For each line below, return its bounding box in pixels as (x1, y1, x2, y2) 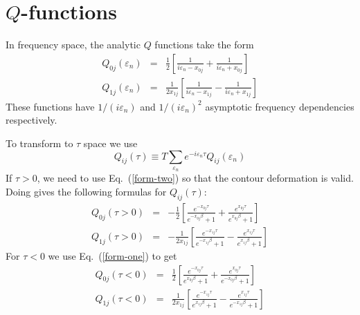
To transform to (6, 135, 73, 150)
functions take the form (154, 37, 254, 52)
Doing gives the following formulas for (6, 184, 167, 199)
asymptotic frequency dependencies (205, 99, 354, 113)
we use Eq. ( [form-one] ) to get (48, 248, 177, 262)
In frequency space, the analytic (6, 37, 141, 52)
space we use (83, 135, 138, 150)
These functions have (6, 99, 95, 113)
